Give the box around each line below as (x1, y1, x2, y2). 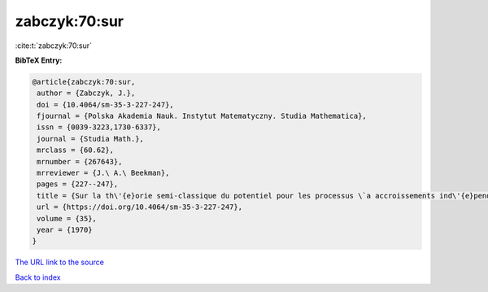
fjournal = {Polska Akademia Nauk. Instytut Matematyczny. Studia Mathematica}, (37, 111, 368, 121)
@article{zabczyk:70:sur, (32, 77, 136, 86)
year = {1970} (37, 225, 93, 234)
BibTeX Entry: (15, 55, 63, 65)
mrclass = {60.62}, (37, 146, 114, 155)
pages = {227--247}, (37, 180, 119, 189)
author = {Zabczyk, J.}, (37, 89, 136, 98)
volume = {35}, (37, 214, 98, 223)
